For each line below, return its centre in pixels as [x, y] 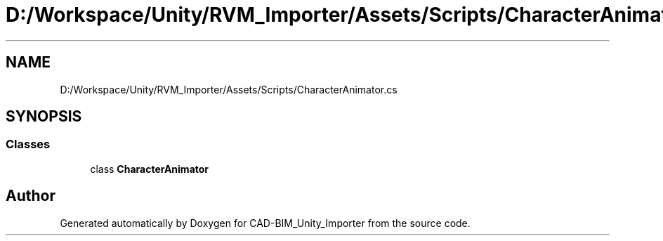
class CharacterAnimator [150, 169]
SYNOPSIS [44, 117]
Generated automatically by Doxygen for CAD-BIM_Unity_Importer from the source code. [265, 223]
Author [31, 196]
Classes [28, 144]
